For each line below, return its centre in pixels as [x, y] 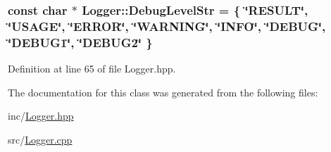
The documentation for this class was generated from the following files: [163, 92]
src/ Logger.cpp [40, 139]
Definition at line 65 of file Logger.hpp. [92, 69]
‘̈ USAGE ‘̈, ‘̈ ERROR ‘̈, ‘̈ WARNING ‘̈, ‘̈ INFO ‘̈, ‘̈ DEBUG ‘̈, [167, 26]
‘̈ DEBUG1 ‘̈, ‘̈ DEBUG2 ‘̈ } [80, 42]
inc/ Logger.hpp [41, 116]
